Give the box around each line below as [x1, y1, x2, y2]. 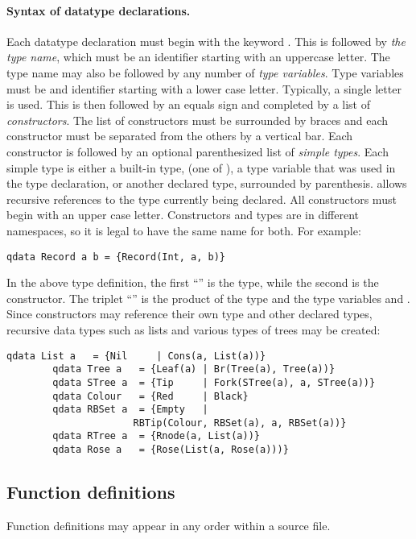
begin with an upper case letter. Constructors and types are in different [6, 206, 360, 223]
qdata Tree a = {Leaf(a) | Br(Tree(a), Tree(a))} [52, 363, 336, 375]
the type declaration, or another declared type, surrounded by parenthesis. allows [6, 175, 407, 192]
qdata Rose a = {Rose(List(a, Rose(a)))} [52, 444, 289, 456]
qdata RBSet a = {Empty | [52, 404, 208, 416]
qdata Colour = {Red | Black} [52, 390, 249, 402]
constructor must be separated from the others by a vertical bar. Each [6, 127, 353, 144]
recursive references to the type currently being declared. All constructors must [6, 190, 397, 207]
